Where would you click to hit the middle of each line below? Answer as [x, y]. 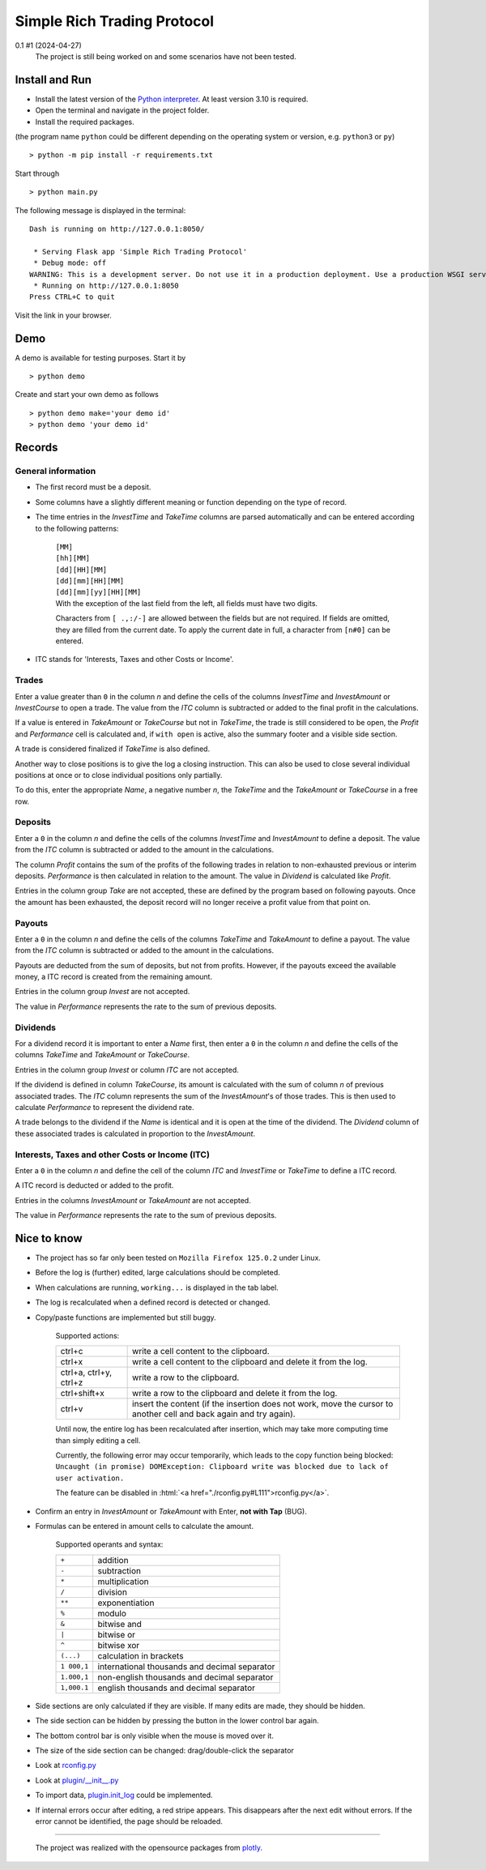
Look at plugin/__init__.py [77, 1780]
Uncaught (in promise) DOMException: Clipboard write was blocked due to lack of [222, 1467]
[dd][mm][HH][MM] [90, 581]
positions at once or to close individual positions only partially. [119, 775]
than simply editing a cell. [98, 1440]
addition [113, 1560]
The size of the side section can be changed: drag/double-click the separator [165, 1750]
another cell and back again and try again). [214, 1414]
